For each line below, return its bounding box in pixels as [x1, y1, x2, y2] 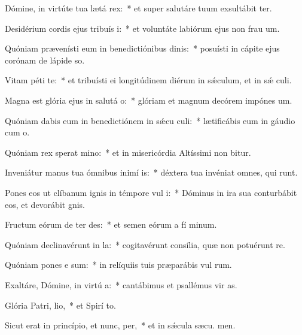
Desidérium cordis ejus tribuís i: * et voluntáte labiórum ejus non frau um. [5, 22, 280, 34]
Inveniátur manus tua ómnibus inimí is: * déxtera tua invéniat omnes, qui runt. [5, 166, 298, 179]
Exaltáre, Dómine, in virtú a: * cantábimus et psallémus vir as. [5, 278, 237, 291]
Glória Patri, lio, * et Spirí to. [5, 298, 116, 311]
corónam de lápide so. [5, 53, 85, 66]
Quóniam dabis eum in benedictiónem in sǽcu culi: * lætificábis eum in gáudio [5, 114, 295, 126]
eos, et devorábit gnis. [5, 198, 85, 210]
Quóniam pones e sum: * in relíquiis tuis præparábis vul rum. [5, 258, 232, 271]
